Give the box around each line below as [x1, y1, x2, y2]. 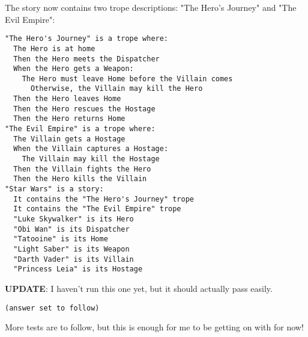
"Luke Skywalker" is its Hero [13, 215, 134, 223]
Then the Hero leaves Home [13, 94, 121, 104]
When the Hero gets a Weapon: [13, 64, 134, 73]
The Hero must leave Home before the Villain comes [22, 74, 233, 83]
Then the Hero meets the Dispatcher [13, 54, 160, 63]
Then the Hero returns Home [13, 114, 125, 123]
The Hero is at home [13, 44, 95, 53]
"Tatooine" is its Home [13, 235, 108, 244]
